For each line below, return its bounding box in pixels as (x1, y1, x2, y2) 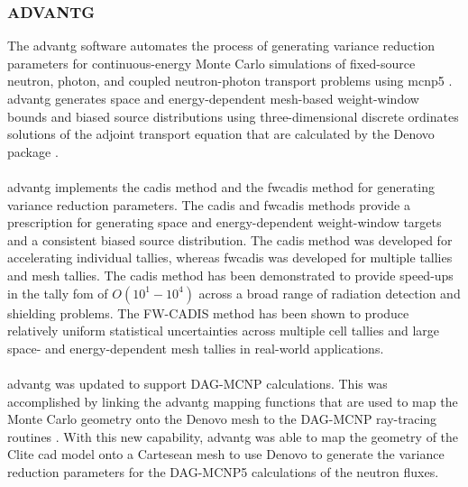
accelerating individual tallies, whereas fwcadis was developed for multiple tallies (7, 248, 453, 267)
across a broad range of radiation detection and (198, 283, 461, 302)
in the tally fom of (7, 283, 108, 302)
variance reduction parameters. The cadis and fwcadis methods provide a (7, 195, 410, 214)
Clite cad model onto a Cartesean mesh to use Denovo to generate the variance (7, 445, 445, 464)
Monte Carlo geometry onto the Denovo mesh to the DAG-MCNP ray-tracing (7, 409, 437, 428)
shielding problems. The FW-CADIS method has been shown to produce (7, 303, 409, 322)
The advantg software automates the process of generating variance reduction (7, 36, 436, 55)
